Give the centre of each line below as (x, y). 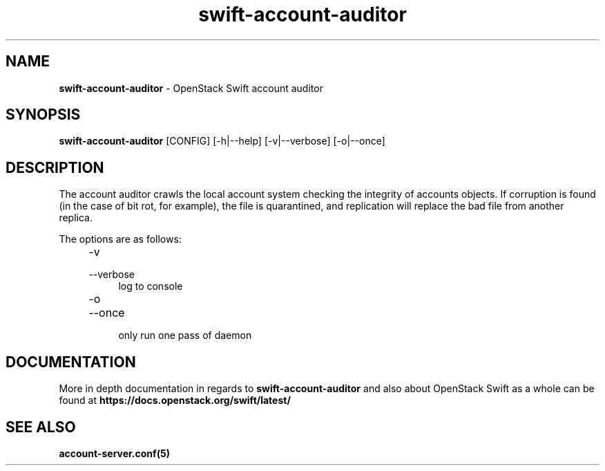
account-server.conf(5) (114, 453)
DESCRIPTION (55, 167)
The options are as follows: (120, 239)
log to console (151, 286)
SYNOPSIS (43, 115)
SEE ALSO (41, 427)
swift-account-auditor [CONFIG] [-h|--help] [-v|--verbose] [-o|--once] (222, 141)
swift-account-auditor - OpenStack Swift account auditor (191, 88)
